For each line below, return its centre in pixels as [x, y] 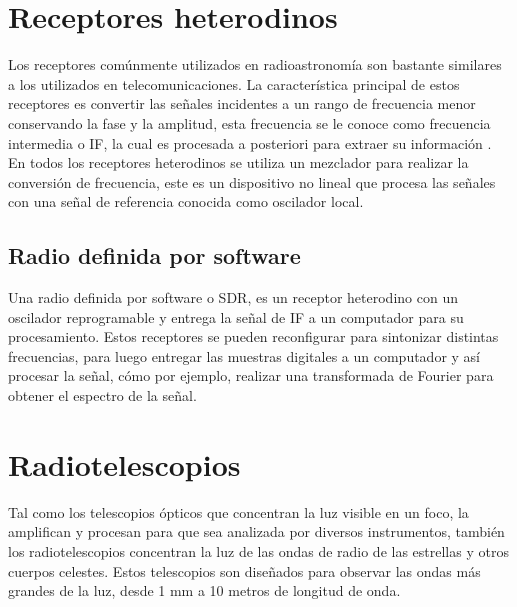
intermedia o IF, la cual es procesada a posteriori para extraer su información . [250, 142]
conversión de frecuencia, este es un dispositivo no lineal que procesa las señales [252, 181]
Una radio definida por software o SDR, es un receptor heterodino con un [233, 297]
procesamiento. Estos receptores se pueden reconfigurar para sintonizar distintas [253, 336]
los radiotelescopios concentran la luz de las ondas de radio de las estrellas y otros [258, 550]
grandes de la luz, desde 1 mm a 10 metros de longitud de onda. [204, 590]
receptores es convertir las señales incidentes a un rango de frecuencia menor [242, 103]
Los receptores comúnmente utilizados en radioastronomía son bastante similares [255, 64]
